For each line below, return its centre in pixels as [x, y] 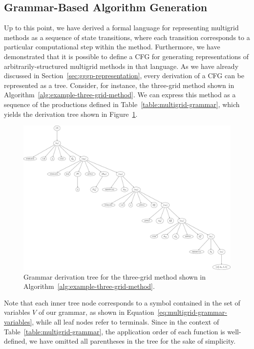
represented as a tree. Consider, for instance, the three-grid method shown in [119, 85]
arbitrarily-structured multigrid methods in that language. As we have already [121, 66]
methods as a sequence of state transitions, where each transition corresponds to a [127, 37]
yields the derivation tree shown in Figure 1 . [71, 114]
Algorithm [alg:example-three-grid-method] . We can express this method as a [120, 95]
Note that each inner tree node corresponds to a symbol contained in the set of [122, 302]
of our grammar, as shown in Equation [96, 312]
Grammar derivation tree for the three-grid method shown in [115, 276]
